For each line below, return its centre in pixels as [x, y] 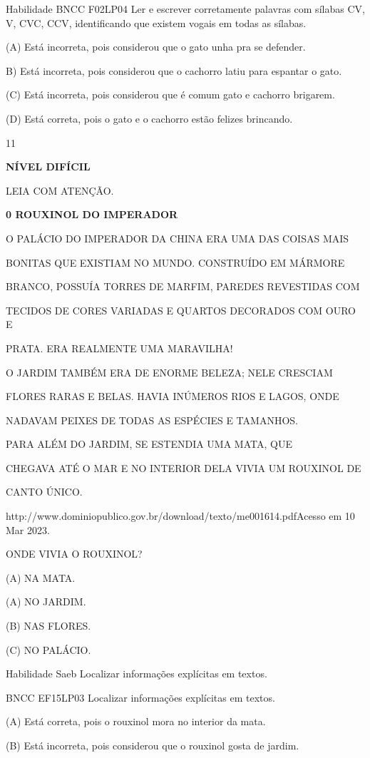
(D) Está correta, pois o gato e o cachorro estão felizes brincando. [149, 118]
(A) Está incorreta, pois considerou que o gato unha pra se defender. [156, 47]
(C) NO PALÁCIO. [48, 649]
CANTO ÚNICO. [44, 492]
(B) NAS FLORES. [48, 626]
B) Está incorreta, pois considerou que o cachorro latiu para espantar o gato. [174, 70]
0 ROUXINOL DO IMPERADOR [92, 214]
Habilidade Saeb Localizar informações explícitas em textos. [137, 674]
